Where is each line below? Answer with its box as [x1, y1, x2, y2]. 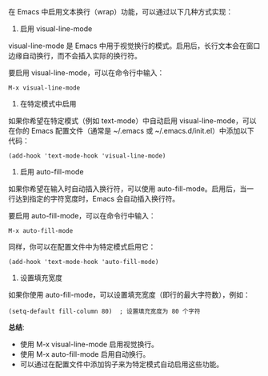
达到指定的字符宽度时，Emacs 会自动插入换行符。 [14, 194, 180, 203]
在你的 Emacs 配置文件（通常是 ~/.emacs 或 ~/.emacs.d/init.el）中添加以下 [8, 126, 254, 135]
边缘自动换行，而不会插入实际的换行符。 [8, 51, 142, 60]
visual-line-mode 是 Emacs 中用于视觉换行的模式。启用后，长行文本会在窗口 [8, 41, 261, 50]
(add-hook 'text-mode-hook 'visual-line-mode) [8, 152, 166, 160]
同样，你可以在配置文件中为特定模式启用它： [8, 242, 156, 251]
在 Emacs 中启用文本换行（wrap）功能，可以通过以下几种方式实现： [8, 7, 234, 16]
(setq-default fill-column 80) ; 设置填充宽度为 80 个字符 [8, 307, 201, 315]
